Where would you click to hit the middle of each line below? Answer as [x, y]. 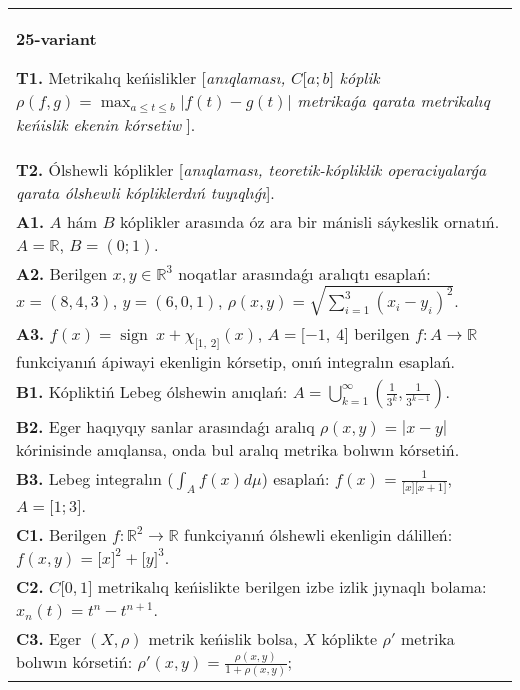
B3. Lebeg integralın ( [95, 478]
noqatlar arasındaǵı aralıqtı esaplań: [304, 273]
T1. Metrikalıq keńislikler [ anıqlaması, [151, 77]
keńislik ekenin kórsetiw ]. [106, 124]
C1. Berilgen [61, 534]
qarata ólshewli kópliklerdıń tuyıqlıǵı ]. [145, 192]
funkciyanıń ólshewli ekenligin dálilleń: [318, 534]
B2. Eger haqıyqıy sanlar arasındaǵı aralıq [165, 426]
